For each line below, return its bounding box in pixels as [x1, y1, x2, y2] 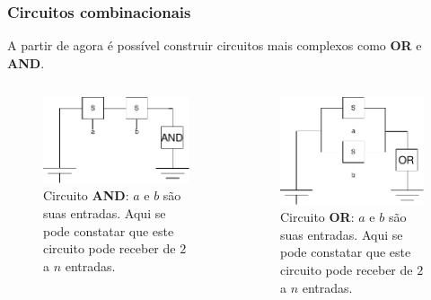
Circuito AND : [43, 186, 129, 205]
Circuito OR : [280, 207, 355, 226]
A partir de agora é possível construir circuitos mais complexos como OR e [7, 36, 422, 55]
